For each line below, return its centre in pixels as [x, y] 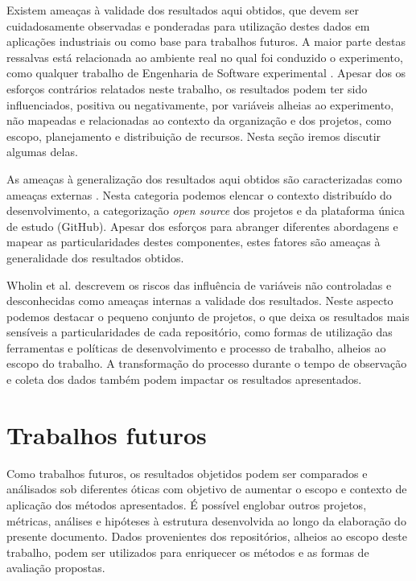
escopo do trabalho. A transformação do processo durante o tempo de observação [207, 363]
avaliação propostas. [56, 568]
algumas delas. [42, 152]
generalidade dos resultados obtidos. [95, 257]
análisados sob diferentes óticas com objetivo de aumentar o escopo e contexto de [207, 489]
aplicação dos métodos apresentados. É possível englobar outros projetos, [187, 504]
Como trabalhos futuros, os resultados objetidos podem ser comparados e [187, 473]
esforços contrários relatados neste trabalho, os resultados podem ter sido [187, 88]
